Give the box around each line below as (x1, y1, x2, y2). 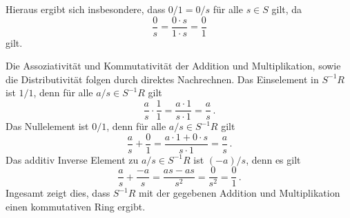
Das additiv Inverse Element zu (6, 152, 139, 166)
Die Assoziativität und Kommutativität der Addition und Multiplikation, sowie (6, 58, 341, 73)
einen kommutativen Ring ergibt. (6, 199, 146, 213)
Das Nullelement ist (6, 119, 89, 133)
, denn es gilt (246, 152, 301, 166)
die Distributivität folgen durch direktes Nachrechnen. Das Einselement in (6, 72, 319, 86)
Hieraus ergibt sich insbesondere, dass (6, 2, 166, 16)
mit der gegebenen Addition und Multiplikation (139, 186, 340, 200)
